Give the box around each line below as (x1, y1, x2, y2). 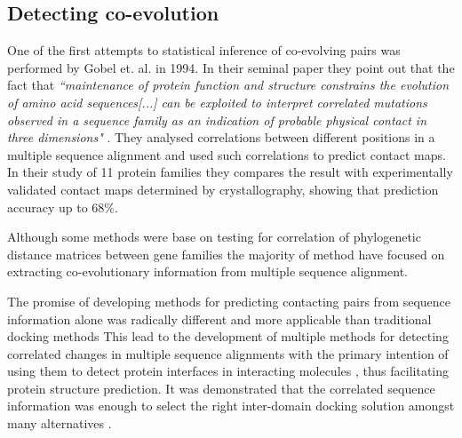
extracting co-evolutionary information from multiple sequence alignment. (7, 262, 408, 281)
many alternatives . (7, 414, 112, 433)
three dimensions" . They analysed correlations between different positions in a (7, 128, 435, 147)
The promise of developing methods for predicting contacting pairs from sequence (7, 291, 451, 310)
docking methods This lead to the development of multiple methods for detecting (7, 327, 449, 346)
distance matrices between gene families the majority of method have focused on (7, 244, 445, 263)
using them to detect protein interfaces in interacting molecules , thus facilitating (7, 362, 450, 380)
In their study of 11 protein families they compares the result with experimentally (7, 163, 453, 181)
